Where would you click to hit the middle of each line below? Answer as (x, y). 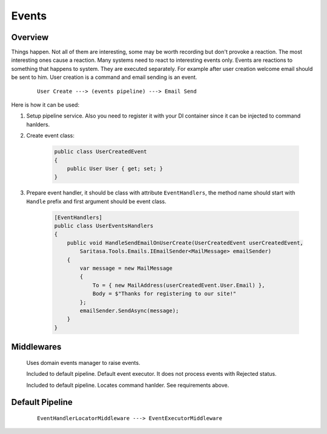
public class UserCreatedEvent (101, 152)
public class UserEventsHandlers (104, 226)
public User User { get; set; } (115, 169)
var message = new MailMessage (126, 269)
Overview (30, 37)
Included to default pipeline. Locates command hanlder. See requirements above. (128, 385)
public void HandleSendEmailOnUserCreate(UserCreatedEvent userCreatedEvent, (185, 243)
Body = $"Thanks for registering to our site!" (164, 294)
